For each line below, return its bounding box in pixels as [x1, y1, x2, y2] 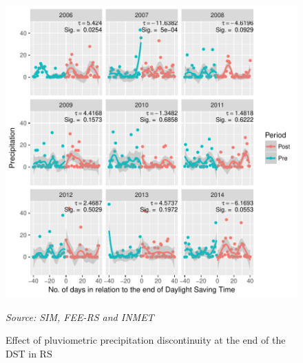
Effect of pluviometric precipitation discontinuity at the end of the [6, 333, 286, 347]
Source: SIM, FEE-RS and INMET [6, 309, 154, 324]
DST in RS [6, 346, 52, 360]
